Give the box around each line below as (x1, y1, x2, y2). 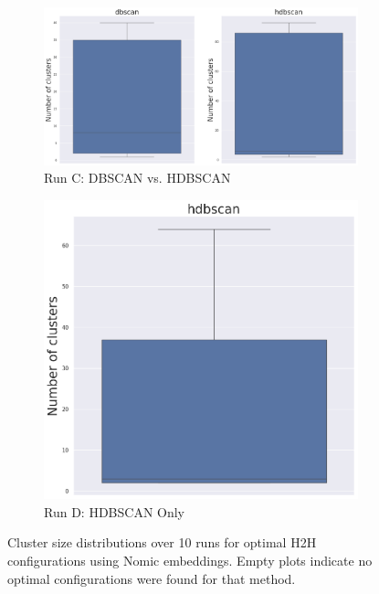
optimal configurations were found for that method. (7, 568, 296, 588)
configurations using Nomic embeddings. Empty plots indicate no (7, 550, 373, 569)
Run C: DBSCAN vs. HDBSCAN (44, 168, 231, 187)
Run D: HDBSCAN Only (44, 502, 185, 521)
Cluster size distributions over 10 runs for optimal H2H (7, 533, 317, 552)
